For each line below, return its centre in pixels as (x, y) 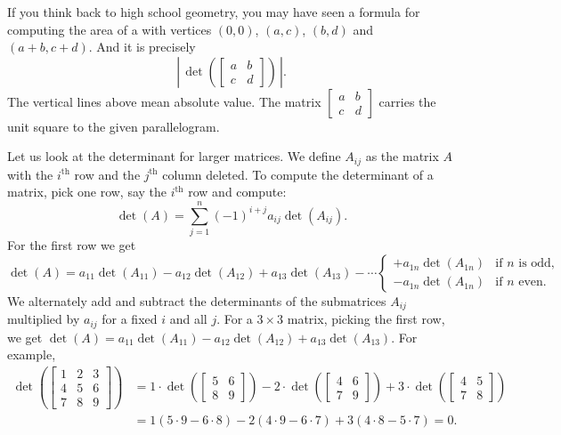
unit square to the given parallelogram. (114, 126)
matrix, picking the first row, (366, 319)
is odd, (537, 264)
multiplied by (44, 319)
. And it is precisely (142, 47)
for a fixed (130, 319)
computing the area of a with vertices (110, 29)
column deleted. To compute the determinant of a (298, 174)
